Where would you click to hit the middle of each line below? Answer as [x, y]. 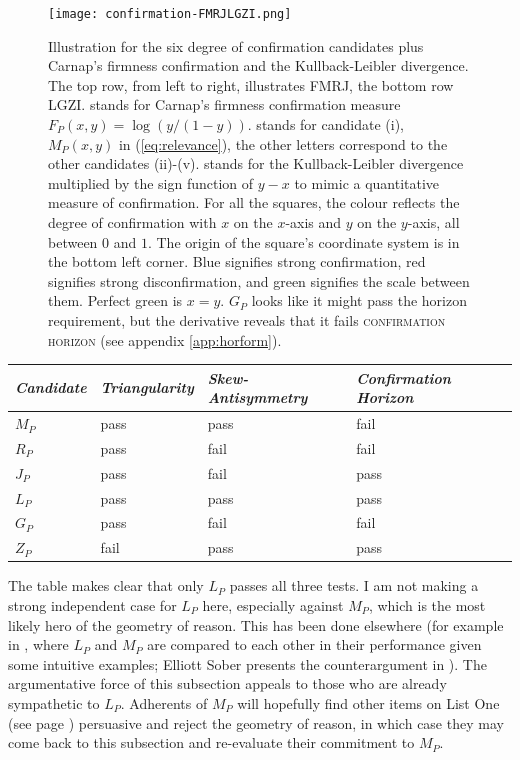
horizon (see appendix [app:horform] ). [165, 339]
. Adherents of [164, 702]
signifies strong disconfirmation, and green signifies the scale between [259, 280]
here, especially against [273, 605]
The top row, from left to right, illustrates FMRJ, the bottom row [251, 84]
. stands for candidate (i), [325, 124]
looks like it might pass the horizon [359, 300]
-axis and [313, 222]
